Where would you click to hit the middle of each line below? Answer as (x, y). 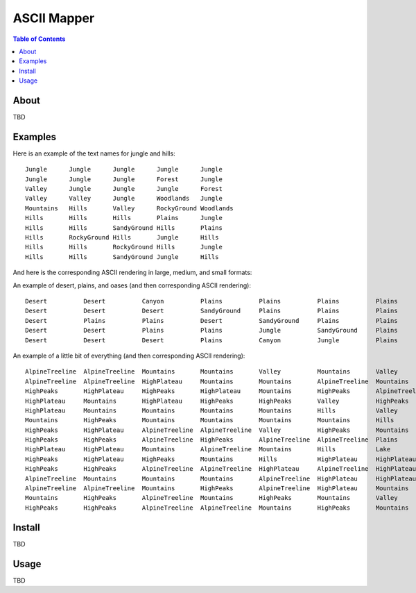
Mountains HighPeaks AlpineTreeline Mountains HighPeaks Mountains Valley (211, 498)
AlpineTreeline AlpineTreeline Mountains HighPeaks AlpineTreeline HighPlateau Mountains (217, 488)
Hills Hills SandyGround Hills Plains (124, 228)
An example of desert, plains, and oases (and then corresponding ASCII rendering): (132, 285)
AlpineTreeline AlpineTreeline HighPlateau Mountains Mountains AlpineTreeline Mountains (217, 381)
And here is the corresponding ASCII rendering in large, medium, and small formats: (132, 273)
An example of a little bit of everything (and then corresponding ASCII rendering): (129, 356)
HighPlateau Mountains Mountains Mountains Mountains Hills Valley (211, 410)
